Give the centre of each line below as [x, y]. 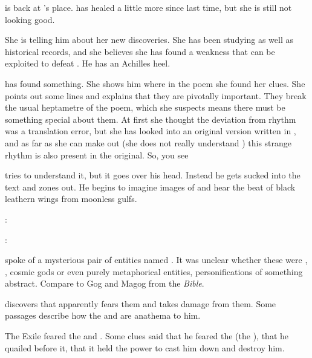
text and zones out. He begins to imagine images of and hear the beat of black [150, 187]
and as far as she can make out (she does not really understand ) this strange [148, 142]
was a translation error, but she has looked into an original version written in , [151, 131]
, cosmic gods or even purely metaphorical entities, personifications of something [154, 271]
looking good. [30, 19]
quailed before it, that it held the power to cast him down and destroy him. [145, 347]
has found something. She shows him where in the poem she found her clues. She [155, 83]
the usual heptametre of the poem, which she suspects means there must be [145, 107]
